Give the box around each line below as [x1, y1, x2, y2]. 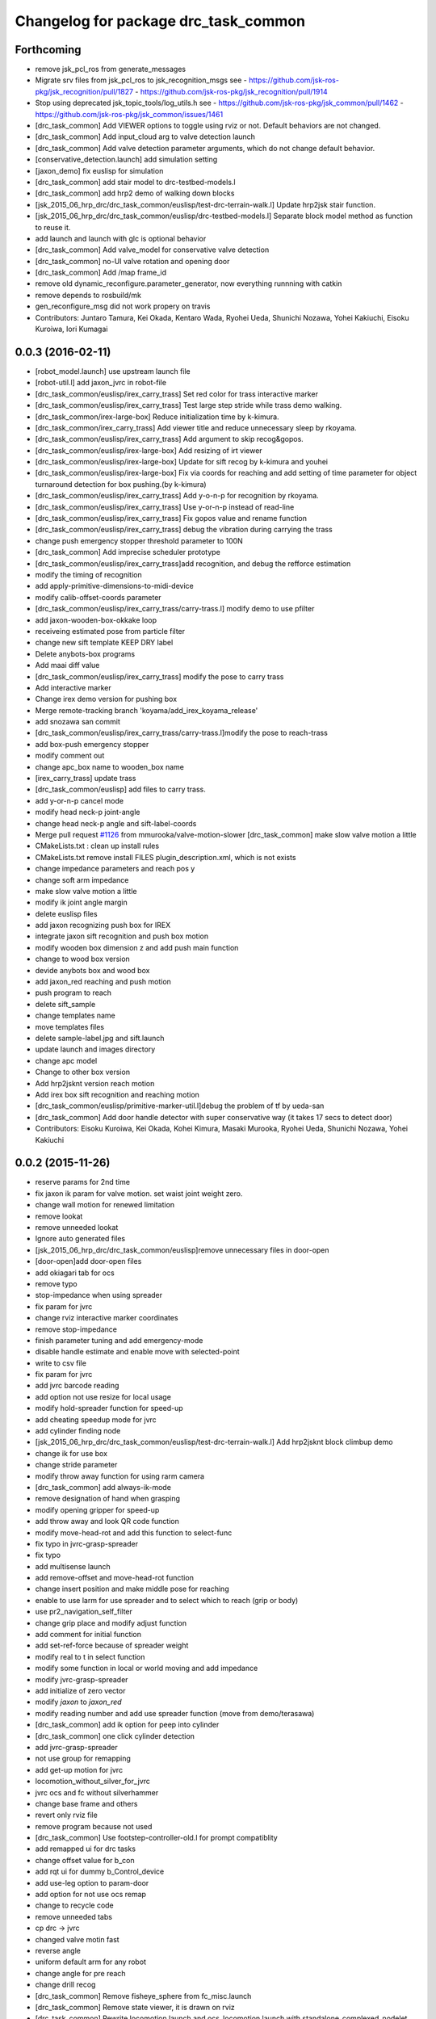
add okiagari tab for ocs [35, 1268, 115, 1278]
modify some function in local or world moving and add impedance [35, 1664, 258, 1673]
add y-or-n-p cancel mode [35, 795, 124, 805]
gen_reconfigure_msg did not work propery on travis [35, 301, 211, 311]
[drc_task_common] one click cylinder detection [35, 1731, 195, 1740]
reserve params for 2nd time [35, 1177, 131, 1187]
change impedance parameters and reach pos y [35, 864, 195, 874]
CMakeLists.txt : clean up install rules [35, 841, 160, 851]
